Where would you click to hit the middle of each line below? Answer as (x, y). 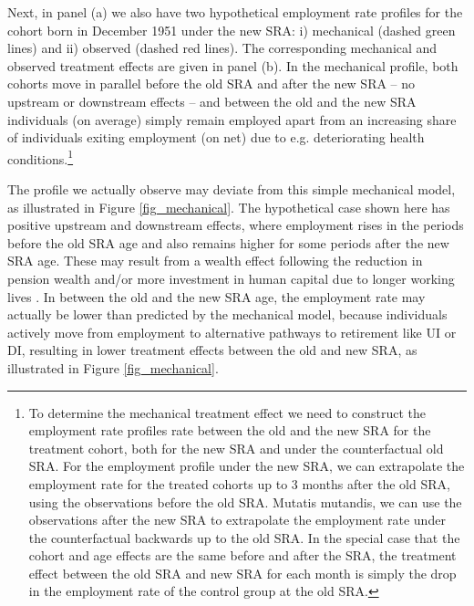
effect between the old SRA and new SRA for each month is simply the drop (242, 573)
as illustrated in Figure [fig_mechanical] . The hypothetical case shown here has (229, 207)
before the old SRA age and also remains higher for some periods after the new (228, 242)
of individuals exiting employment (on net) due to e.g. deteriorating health (216, 137)
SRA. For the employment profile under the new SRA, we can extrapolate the (247, 466)
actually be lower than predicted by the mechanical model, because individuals (227, 314)
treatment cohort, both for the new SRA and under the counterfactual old (236, 448)
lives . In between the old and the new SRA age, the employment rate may (216, 296)
